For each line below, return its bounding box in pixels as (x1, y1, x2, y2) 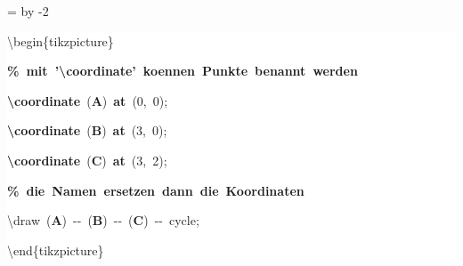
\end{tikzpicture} (7, 240, 104, 259)
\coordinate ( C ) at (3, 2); (7, 150, 167, 169)
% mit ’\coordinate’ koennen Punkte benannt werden (7, 61, 358, 80)
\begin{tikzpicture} (7, 31, 114, 50)
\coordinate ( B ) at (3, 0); (7, 121, 167, 140)
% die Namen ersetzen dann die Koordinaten (7, 181, 305, 199)
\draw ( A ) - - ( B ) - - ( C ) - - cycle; (7, 211, 199, 230)
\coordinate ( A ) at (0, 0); (7, 91, 168, 109)
